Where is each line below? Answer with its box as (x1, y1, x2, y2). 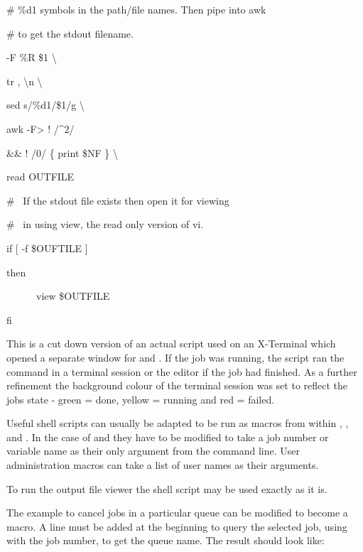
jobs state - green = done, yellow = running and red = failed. (6, 391, 275, 406)
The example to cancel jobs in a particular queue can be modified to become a (6, 505, 348, 520)
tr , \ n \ (6, 73, 43, 88)
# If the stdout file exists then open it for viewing (6, 193, 229, 207)
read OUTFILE (6, 169, 75, 184)
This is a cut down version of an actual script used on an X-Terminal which (6, 336, 336, 351)
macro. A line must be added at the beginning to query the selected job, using (6, 519, 347, 534)
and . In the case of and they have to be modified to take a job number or (6, 429, 329, 444)
